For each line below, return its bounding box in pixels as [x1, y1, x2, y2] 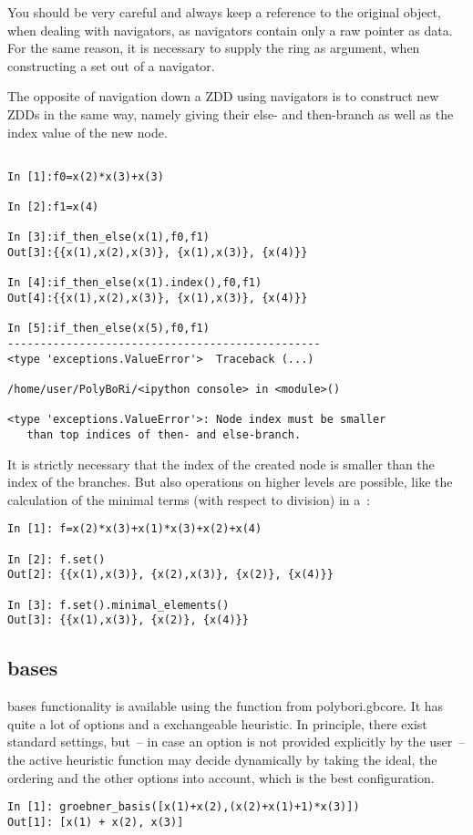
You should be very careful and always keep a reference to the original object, [7, 3, 441, 21]
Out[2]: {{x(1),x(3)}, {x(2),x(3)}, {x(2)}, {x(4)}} [7, 568, 334, 582]
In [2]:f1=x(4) [7, 201, 99, 214]
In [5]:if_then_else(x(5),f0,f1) [7, 322, 210, 335]
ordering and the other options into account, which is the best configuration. [7, 768, 435, 787]
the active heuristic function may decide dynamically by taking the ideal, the [7, 749, 437, 768]
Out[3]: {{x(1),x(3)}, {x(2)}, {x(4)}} [7, 613, 249, 627]
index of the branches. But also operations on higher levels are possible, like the [7, 472, 453, 491]
